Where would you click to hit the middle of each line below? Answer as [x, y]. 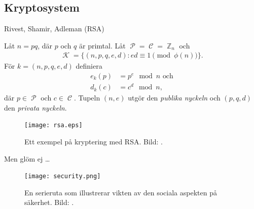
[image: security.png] [63, 176]
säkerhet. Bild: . [49, 202]
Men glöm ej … [27, 158]
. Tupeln [87, 98]
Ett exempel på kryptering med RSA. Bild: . [94, 141]
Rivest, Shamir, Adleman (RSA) [54, 29]
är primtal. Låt [102, 45]
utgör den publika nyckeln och [174, 98]
